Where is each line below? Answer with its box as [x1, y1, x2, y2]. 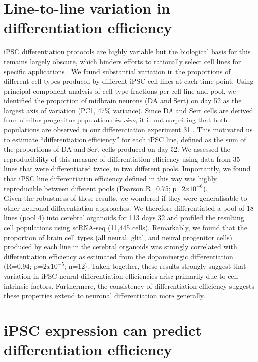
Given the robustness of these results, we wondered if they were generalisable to [4, 193, 247, 203]
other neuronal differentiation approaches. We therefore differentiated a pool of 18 [4, 202, 254, 213]
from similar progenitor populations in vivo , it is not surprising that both [4, 115, 228, 125]
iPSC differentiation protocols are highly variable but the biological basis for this [4, 46, 251, 57]
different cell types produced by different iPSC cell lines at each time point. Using [4, 76, 254, 86]
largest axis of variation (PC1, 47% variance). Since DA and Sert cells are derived [4, 105, 253, 115]
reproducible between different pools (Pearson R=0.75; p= [4, 183, 182, 193]
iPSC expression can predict [4, 319, 202, 340]
